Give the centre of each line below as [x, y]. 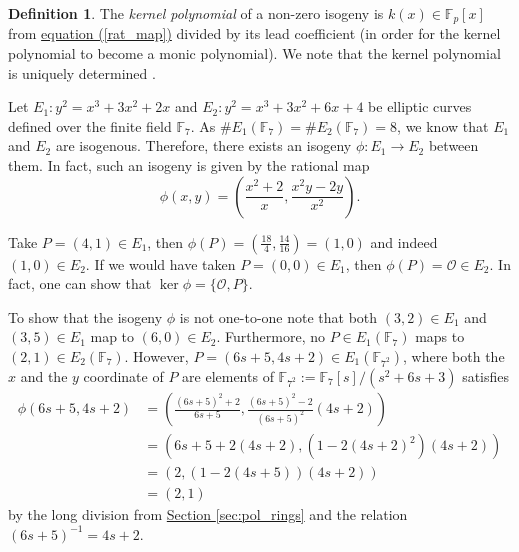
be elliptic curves [420, 106]
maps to [440, 336]
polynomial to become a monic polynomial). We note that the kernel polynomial [254, 53]
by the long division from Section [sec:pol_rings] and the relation [208, 514]
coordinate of [123, 375]
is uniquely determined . [82, 72]
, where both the [454, 355]
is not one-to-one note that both [278, 316]
